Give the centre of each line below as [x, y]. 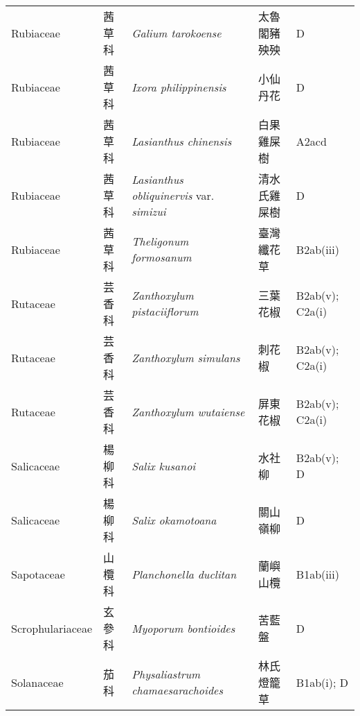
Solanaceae [37, 682]
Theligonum [160, 241]
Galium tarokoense [177, 33]
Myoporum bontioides [183, 628]
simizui [149, 211]
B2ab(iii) [317, 249]
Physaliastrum [166, 674]
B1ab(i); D [322, 682]
